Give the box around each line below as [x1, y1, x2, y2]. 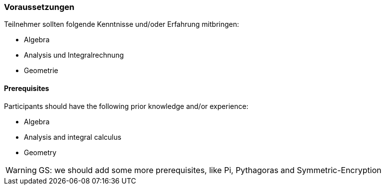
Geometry [24, 148, 57, 157]
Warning [5, 165, 37, 175]
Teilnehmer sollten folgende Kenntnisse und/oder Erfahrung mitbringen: [4, 20, 239, 29]
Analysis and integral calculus [24, 132, 121, 141]
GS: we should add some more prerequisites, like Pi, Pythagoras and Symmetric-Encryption [38, 165, 382, 175]
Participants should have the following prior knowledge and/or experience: [4, 101, 249, 110]
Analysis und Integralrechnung [24, 51, 124, 60]
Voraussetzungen [4, 2, 75, 12]
